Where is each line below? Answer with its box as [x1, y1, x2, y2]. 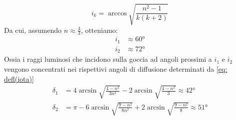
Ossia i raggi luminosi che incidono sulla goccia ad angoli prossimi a [4, 54, 212, 64]
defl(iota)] [4, 73, 34, 84]
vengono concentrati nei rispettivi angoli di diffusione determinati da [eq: [4, 63, 227, 74]
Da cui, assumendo [4, 24, 62, 35]
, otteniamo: [80, 24, 118, 35]
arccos [107, 9, 127, 17]
